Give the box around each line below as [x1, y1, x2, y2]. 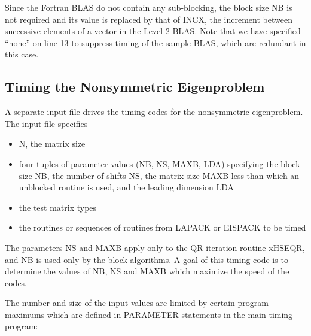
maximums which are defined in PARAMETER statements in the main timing [5, 308, 293, 320]
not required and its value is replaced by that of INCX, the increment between [5, 13, 292, 25]
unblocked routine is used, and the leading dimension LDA [19, 181, 234, 193]
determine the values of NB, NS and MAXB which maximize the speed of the [5, 265, 289, 277]
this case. [5, 48, 39, 60]
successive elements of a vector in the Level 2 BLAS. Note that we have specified [5, 25, 301, 37]
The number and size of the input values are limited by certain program [5, 296, 269, 309]
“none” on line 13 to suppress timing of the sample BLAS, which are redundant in [5, 36, 306, 49]
